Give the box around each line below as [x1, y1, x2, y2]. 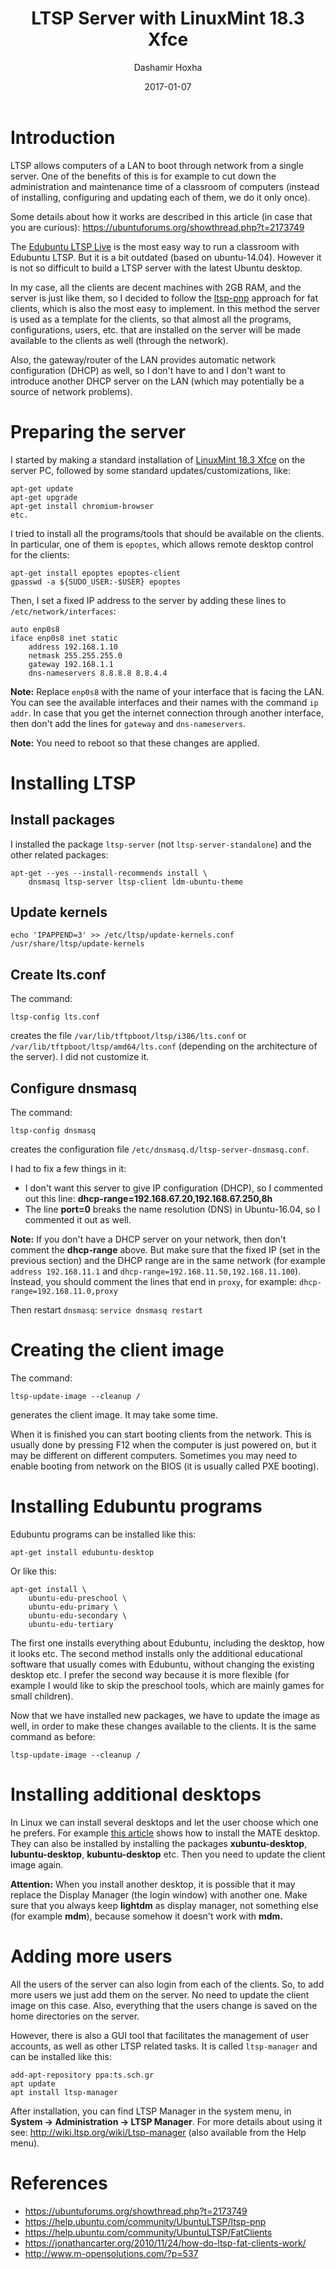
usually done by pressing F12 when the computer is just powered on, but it [10, 1439, 317, 1451]
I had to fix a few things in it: [10, 1163, 127, 1175]
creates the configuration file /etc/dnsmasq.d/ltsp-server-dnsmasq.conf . [10, 1143, 310, 1156]
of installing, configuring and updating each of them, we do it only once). [10, 191, 311, 203]
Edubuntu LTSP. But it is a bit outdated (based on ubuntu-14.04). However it [10, 251, 322, 263]
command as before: [10, 1730, 96, 1742]
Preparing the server [10, 420, 187, 443]
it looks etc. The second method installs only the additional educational [10, 1647, 303, 1659]
